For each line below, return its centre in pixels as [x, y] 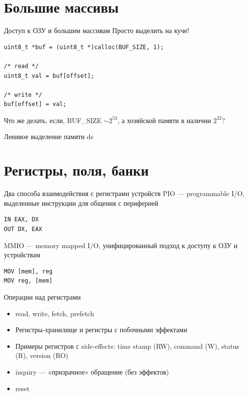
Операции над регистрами [42, 296]
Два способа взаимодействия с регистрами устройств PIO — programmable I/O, [124, 193]
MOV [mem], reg [28, 271]
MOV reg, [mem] [28, 281]
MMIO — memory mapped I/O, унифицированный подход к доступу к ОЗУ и [121, 245]
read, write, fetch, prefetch [55, 313]
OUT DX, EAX [23, 229]
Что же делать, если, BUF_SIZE [53, 120]
